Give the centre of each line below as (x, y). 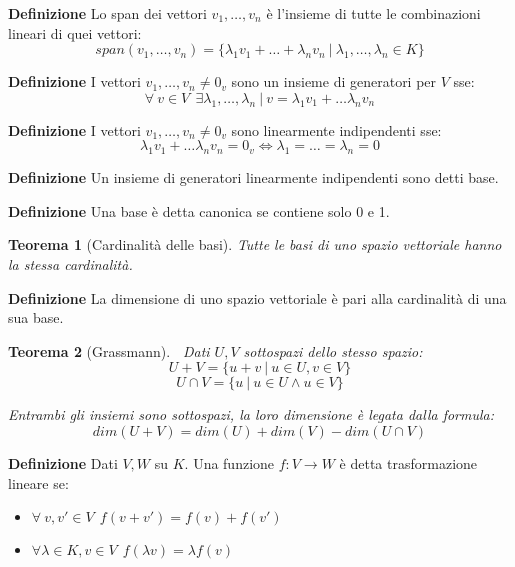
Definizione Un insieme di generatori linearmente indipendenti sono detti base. (253, 177)
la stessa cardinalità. (70, 263)
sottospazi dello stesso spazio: (333, 350)
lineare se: (38, 482)
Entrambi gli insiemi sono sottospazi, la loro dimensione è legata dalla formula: (251, 414)
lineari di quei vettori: (75, 32)
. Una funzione (229, 462)
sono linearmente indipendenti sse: (336, 129)
